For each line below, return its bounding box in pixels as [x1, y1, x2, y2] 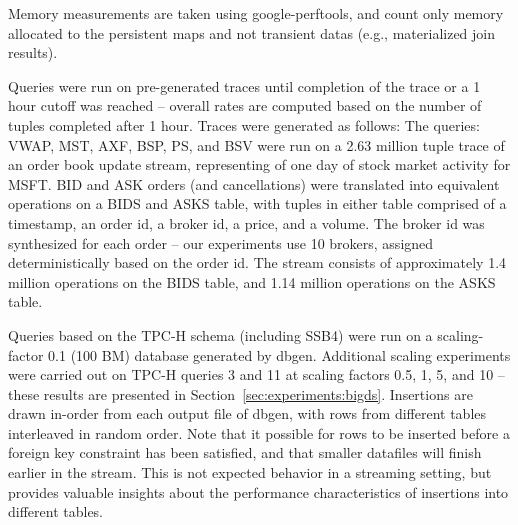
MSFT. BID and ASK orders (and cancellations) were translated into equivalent [8, 173, 500, 194]
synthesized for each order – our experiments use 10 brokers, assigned [8, 232, 434, 253]
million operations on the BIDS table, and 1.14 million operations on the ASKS [8, 271, 496, 292]
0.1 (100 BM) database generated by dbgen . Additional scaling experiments [48, 344, 511, 365]
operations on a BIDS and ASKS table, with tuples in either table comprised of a [8, 193, 507, 214]
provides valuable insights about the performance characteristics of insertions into [8, 481, 509, 502]
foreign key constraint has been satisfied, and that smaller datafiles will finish [8, 442, 482, 463]
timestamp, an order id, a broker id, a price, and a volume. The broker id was [8, 212, 485, 233]
